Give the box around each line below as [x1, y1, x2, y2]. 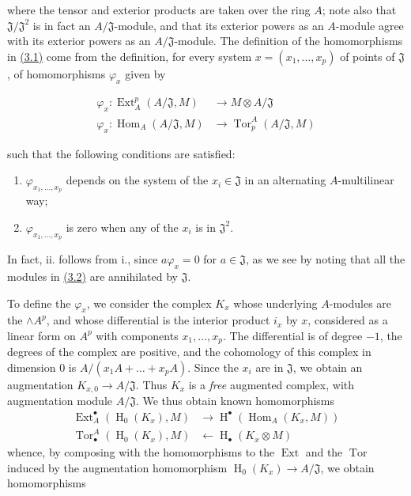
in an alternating [244, 172, 326, 188]
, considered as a [307, 312, 388, 328]
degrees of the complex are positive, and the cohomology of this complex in [7, 343, 371, 360]
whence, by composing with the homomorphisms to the [7, 444, 275, 460]
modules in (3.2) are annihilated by [7, 267, 178, 284]
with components [96, 327, 179, 343]
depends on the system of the [66, 172, 209, 188]
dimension [7, 358, 56, 375]
